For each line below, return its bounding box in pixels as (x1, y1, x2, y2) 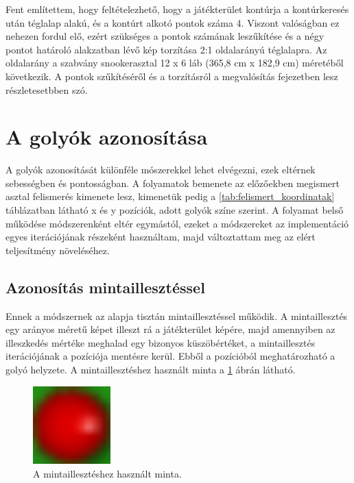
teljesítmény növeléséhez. (5, 243, 110, 257)
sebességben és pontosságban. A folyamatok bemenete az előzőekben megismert (5, 175, 340, 190)
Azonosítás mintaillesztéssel (5, 276, 205, 297)
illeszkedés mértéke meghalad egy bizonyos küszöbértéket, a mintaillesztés (5, 335, 316, 349)
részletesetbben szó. (5, 82, 88, 97)
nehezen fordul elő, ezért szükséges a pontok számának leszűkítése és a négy (5, 29, 324, 43)
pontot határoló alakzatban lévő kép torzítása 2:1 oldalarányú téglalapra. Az (5, 42, 327, 56)
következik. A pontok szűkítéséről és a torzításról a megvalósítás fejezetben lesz (5, 69, 338, 83)
